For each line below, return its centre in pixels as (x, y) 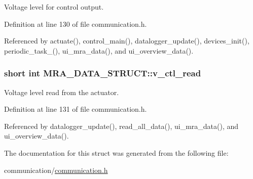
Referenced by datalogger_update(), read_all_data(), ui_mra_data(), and (121, 126)
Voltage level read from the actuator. (62, 92)
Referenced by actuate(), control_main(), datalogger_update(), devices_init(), (127, 41)
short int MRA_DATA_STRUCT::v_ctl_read (103, 73)
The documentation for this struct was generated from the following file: (116, 152)
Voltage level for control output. (54, 7)
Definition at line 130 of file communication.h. (76, 24)
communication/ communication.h (56, 170)
